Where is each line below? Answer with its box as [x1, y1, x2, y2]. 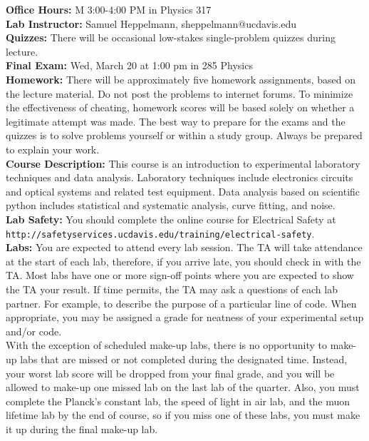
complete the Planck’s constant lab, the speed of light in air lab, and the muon [6, 393, 350, 408]
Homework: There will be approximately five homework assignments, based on [6, 71, 355, 86]
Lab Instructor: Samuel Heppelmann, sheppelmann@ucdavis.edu [6, 16, 297, 31]
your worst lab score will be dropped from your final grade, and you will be [6, 365, 335, 380]
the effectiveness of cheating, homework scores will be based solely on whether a [6, 100, 355, 115]
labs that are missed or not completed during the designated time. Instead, [20, 351, 348, 366]
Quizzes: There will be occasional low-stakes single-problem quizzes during [6, 30, 336, 45]
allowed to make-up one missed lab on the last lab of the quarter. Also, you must [6, 380, 360, 395]
